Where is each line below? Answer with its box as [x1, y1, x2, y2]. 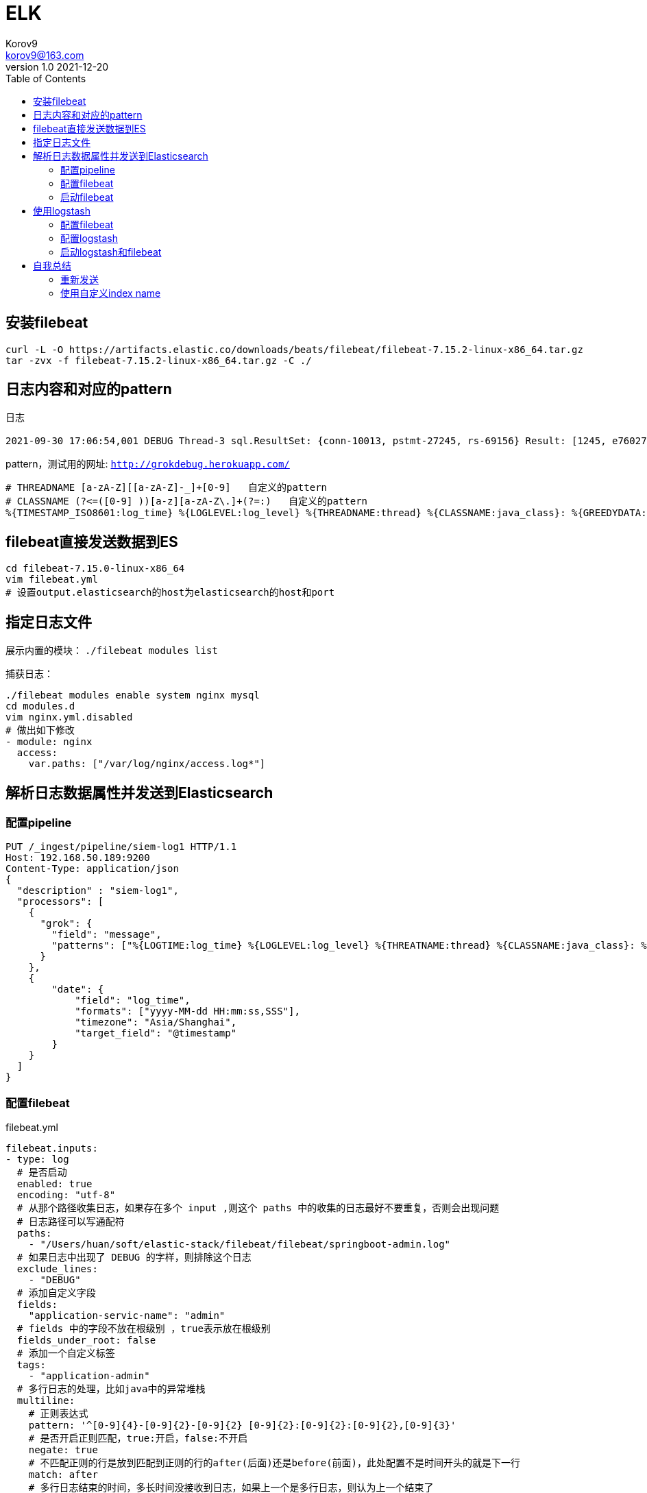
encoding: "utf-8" [16, 1189, 116, 1201]
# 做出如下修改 [5, 725, 75, 736]
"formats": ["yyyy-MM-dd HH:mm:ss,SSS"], [75, 1006, 300, 1017]
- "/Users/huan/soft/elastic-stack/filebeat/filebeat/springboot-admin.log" [28, 1239, 451, 1250]
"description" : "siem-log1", [16, 885, 179, 897]
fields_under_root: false [16, 1335, 156, 1346]
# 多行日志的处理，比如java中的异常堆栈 [16, 1383, 206, 1395]
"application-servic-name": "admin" [28, 1310, 225, 1322]
